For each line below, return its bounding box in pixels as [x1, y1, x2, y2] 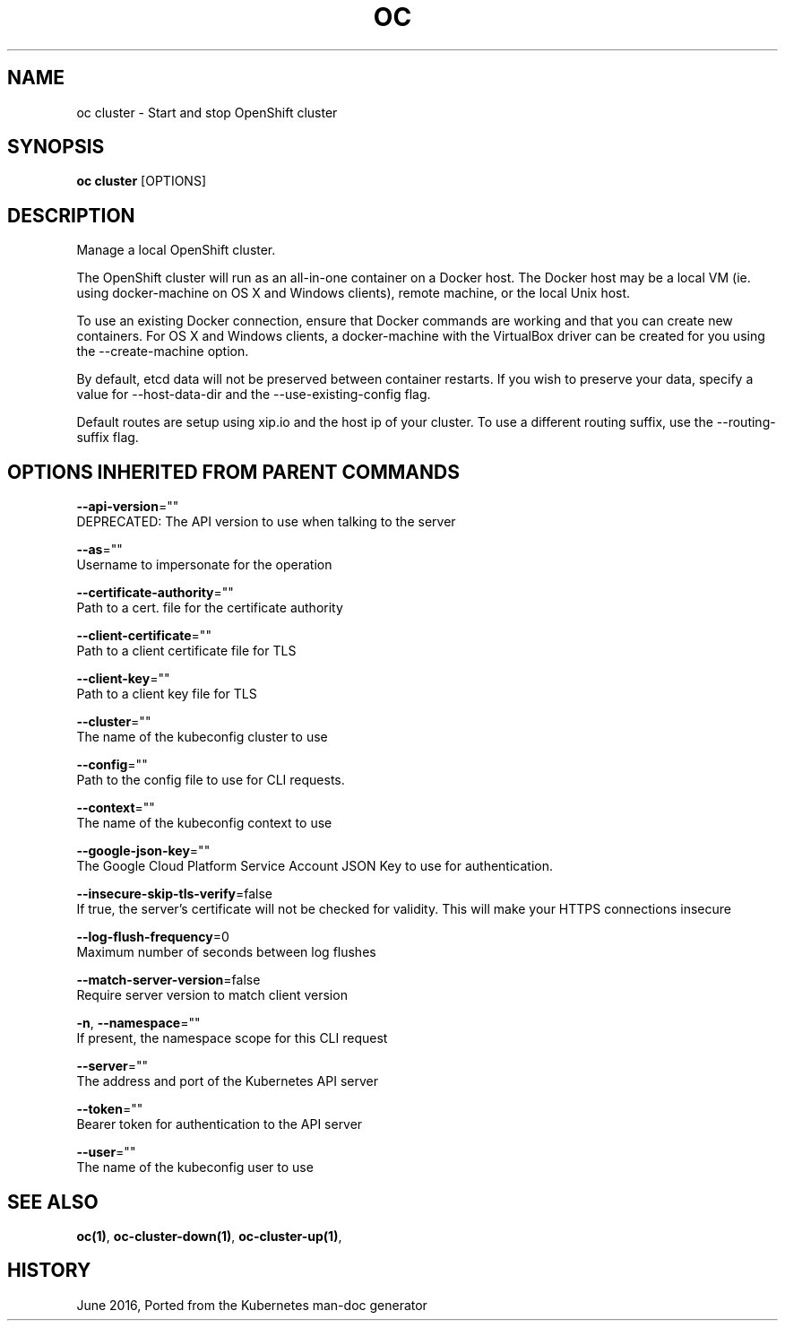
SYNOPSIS [7, 135, 105, 159]
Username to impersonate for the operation [76, 557, 332, 573]
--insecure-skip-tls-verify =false [76, 886, 272, 902]
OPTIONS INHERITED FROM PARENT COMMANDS [7, 460, 460, 483]
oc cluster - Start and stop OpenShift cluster [76, 104, 338, 120]
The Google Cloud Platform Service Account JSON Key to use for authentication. [76, 858, 554, 874]
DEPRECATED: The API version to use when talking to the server [76, 514, 456, 530]
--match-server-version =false [76, 972, 261, 988]
